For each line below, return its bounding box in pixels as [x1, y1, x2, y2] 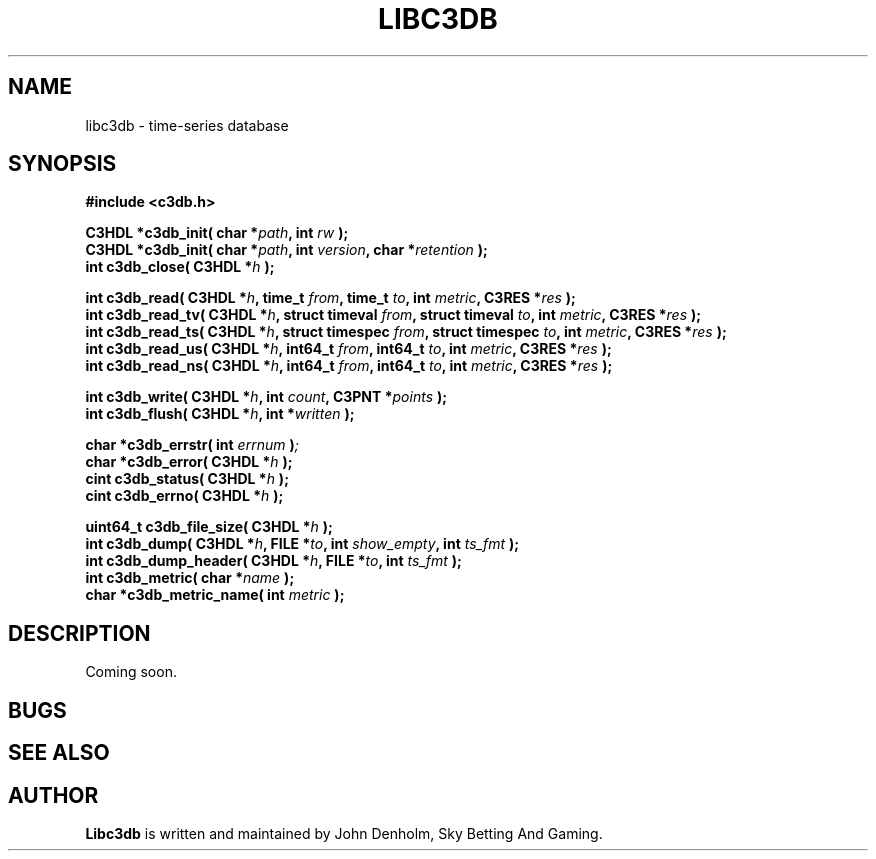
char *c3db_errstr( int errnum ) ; [85, 436, 299, 454]
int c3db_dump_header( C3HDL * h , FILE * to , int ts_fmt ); [85, 552, 462, 570]
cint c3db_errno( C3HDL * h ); [85, 487, 284, 505]
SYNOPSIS [8, 151, 117, 177]
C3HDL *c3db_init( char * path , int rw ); [85, 224, 349, 242]
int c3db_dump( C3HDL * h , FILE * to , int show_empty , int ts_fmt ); [85, 535, 520, 553]
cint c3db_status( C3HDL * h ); [85, 470, 289, 488]
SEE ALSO [8, 740, 110, 766]
